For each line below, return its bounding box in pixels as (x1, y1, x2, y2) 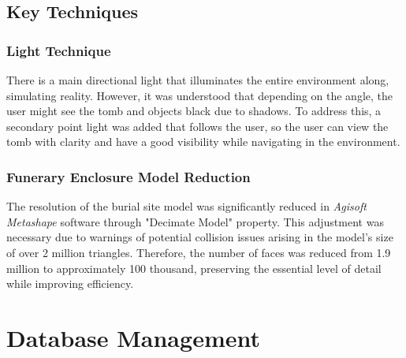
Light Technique (6, 40, 111, 60)
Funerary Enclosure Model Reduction (6, 166, 251, 186)
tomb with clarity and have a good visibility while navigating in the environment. (6, 133, 400, 150)
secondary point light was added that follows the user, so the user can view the (6, 117, 389, 134)
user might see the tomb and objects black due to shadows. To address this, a (6, 103, 382, 119)
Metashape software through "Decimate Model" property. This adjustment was (6, 213, 384, 229)
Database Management (6, 321, 260, 353)
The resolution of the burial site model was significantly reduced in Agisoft (6, 198, 367, 214)
